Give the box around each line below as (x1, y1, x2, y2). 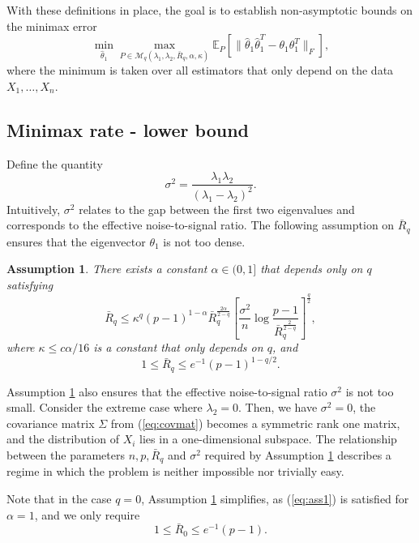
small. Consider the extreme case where (6, 399, 203, 416)
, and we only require (34, 506, 140, 523)
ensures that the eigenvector (6, 233, 146, 250)
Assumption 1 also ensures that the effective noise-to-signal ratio (6, 383, 327, 400)
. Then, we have (237, 399, 318, 416)
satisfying (6, 276, 53, 293)
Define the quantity (6, 155, 103, 172)
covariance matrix (6, 414, 95, 431)
